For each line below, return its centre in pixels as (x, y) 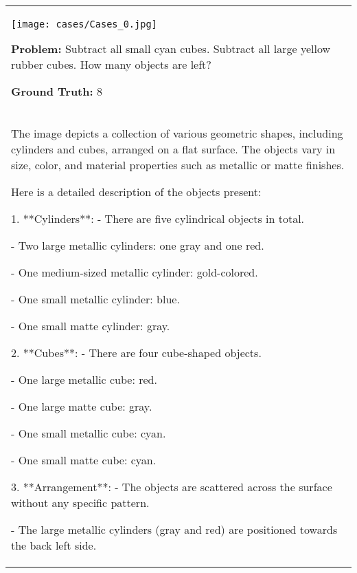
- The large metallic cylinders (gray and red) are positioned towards (174, 529)
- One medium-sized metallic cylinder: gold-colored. (135, 272)
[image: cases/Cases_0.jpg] (84, 24)
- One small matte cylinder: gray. (91, 326)
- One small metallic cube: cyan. (89, 433)
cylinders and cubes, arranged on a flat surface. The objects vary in (173, 149)
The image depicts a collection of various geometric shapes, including (177, 133)
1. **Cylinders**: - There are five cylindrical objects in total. (158, 218)
